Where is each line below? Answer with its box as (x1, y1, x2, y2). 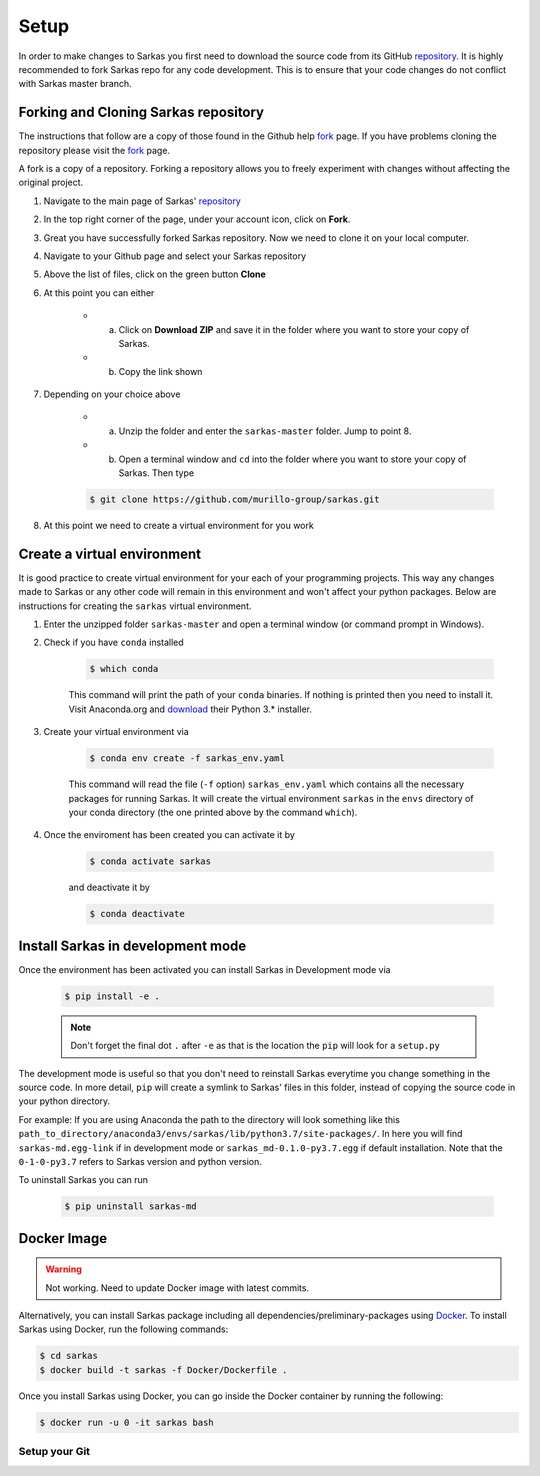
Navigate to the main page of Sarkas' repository (43, 195, 242, 207)
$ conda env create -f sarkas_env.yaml (89, 753, 285, 764)
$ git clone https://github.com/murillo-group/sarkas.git (89, 494, 380, 505)
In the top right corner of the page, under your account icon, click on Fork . (43, 213, 351, 225)
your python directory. (18, 1095, 111, 1107)
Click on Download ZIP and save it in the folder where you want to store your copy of (118, 323, 470, 335)
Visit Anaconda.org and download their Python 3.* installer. (68, 703, 312, 715)
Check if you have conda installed (43, 636, 184, 649)
